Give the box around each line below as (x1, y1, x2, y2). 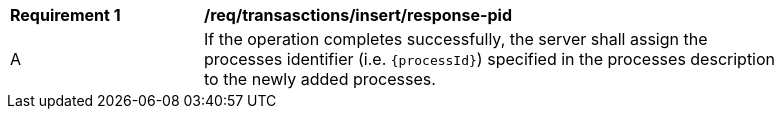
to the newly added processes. (204, 69, 436, 89)
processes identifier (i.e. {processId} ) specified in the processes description (204, 49, 776, 69)
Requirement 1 (10, 5, 121, 25)
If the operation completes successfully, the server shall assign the (204, 29, 708, 49)
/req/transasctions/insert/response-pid (204, 5, 512, 25)
